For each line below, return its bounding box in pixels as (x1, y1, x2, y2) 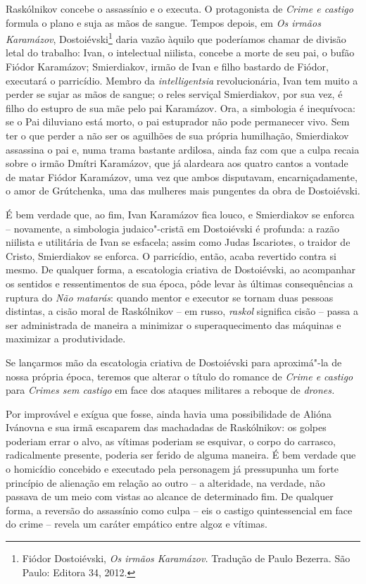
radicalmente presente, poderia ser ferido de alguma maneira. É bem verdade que (6, 447, 356, 462)
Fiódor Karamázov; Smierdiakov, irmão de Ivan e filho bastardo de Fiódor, (6, 59, 329, 74)
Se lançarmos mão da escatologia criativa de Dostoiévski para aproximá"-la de (6, 354, 342, 369)
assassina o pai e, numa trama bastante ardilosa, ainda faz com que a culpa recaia (6, 142, 360, 156)
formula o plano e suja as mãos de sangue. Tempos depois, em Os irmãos (6, 15, 321, 30)
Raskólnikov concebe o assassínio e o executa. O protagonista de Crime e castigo (6, 1, 353, 15)
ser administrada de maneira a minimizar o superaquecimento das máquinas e (6, 317, 341, 332)
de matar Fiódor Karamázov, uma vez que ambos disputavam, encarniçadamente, (6, 169, 358, 184)
